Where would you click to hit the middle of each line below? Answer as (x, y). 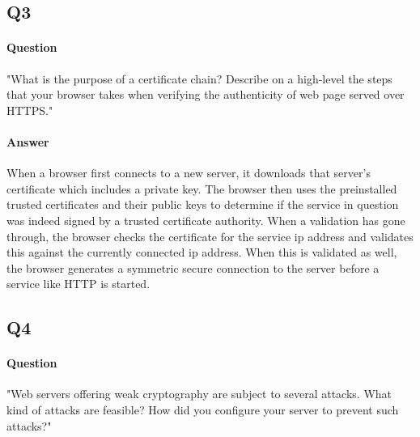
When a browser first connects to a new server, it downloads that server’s (189, 173)
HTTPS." (30, 110)
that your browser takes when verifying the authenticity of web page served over (206, 94)
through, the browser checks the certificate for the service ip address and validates (210, 236)
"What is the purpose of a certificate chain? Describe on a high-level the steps (199, 78)
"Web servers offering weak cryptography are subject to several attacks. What (199, 394)
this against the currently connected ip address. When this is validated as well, (202, 252)
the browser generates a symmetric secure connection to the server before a (193, 267)
